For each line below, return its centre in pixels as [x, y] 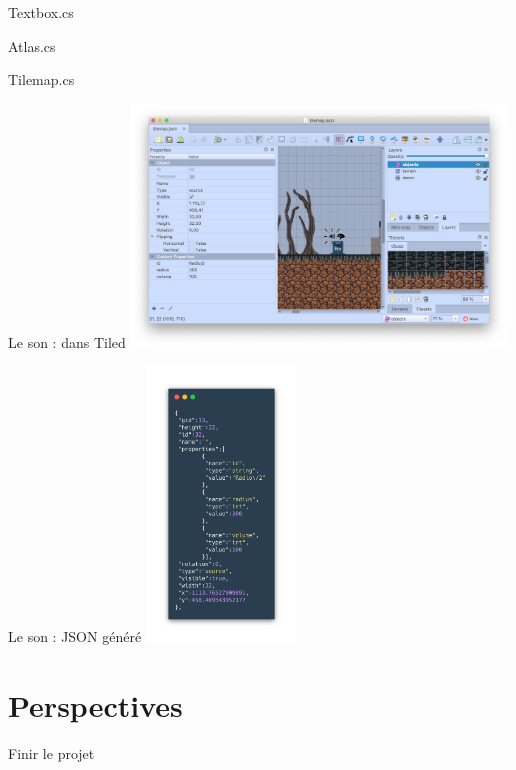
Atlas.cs [32, 45]
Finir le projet [51, 753]
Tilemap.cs [41, 79]
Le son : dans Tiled [67, 341]
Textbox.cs [41, 12]
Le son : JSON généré [75, 636]
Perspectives [95, 705]
